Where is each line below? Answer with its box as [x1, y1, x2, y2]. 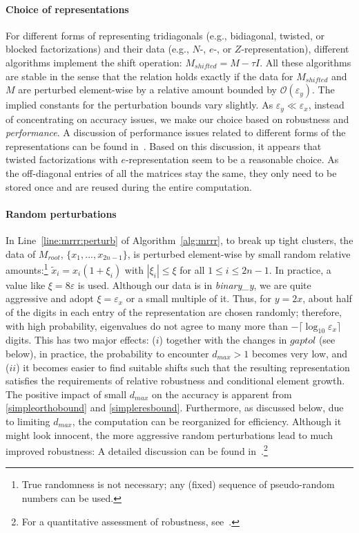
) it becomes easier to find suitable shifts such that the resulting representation [16, 359, 350, 374]
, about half [302, 291, 352, 306]
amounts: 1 [6, 261, 48, 277]
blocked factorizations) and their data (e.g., [6, 41, 189, 56]
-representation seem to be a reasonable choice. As [125, 152, 339, 167]
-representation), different [241, 41, 349, 56]
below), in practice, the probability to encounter [6, 346, 209, 360]
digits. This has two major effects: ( [6, 333, 156, 347]
